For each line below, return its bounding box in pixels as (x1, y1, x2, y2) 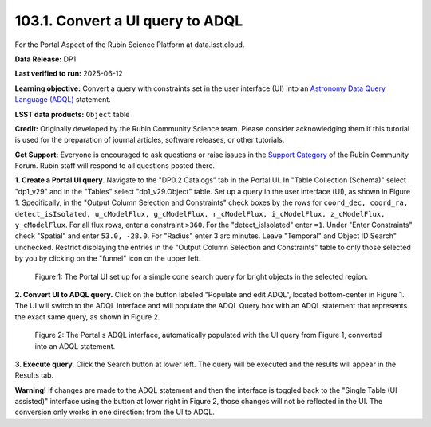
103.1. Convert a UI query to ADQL (14, 12, 243, 29)
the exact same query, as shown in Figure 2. (14, 311, 160, 322)
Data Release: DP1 (14, 54, 77, 64)
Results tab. (14, 370, 54, 380)
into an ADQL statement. (34, 341, 116, 351)
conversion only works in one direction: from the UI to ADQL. (14, 407, 215, 417)
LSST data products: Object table (14, 109, 130, 119)
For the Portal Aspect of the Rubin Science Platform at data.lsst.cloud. (14, 40, 245, 49)
